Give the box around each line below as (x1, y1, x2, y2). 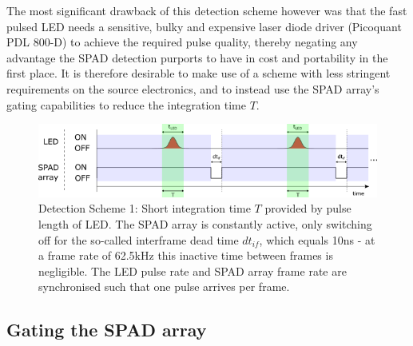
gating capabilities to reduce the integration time (6, 96, 246, 113)
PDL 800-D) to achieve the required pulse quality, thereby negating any (6, 34, 358, 50)
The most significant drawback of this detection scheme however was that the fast (6, 2, 407, 18)
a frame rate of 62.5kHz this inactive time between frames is (38, 247, 333, 264)
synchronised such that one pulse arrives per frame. (38, 278, 290, 295)
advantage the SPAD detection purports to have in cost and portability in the (6, 49, 388, 66)
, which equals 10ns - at (259, 231, 375, 248)
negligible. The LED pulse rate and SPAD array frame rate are (38, 262, 347, 279)
